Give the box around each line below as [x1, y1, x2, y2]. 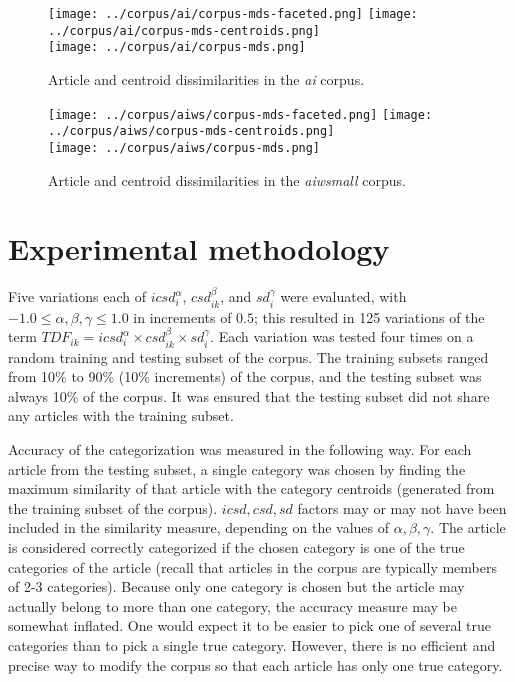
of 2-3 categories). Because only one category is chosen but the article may [8, 576, 465, 597]
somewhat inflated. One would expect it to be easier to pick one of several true [8, 615, 491, 636]
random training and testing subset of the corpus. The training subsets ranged [8, 346, 489, 367]
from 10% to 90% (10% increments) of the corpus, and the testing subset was [8, 366, 482, 387]
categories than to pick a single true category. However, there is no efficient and [8, 635, 496, 655]
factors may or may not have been [297, 497, 507, 518]
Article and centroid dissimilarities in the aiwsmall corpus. [48, 169, 406, 190]
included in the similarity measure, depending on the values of [8, 517, 390, 538]
